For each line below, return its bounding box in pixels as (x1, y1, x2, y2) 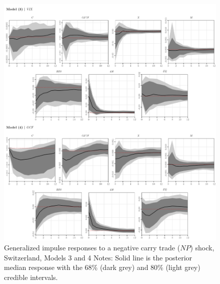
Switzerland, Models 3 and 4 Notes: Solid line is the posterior (4, 252, 192, 262)
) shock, (190, 242, 214, 252)
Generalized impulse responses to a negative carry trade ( (4, 242, 180, 252)
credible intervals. (4, 271, 58, 282)
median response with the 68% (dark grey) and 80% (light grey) (4, 262, 200, 272)
